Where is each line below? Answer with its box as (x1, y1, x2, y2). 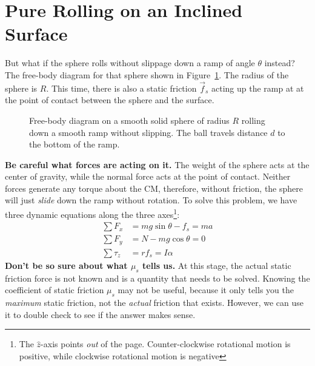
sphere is (5, 81, 38, 94)
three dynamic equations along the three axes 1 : (5, 206, 180, 220)
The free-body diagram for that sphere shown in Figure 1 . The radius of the (5, 68, 289, 81)
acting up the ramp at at (211, 81, 304, 94)
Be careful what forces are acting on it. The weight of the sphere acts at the (5, 158, 310, 171)
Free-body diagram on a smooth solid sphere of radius (29, 114, 230, 126)
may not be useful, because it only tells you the (118, 283, 294, 296)
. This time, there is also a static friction (46, 81, 197, 94)
